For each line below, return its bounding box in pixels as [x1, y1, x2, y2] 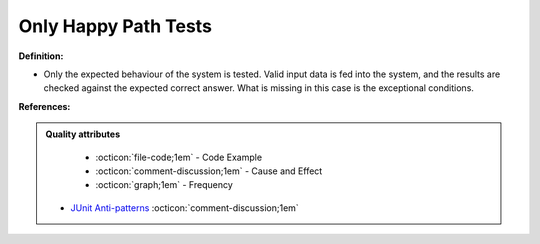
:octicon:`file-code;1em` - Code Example [95, 151, 263, 163]
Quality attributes [45, 128, 120, 140]
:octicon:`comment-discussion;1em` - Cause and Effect [95, 165, 323, 177]
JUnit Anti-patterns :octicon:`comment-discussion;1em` [70, 201, 299, 214]
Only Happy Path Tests [18, 15, 212, 37]
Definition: [18, 50, 64, 62]
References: [18, 100, 71, 112]
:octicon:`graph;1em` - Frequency [95, 179, 234, 191]
